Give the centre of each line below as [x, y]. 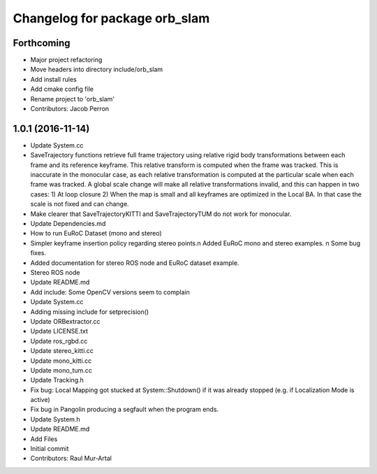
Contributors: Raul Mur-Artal [71, 459]
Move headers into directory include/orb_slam [97, 69]
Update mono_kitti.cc [61, 361]
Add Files [44, 439]
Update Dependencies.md [68, 224]
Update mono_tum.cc [61, 370]
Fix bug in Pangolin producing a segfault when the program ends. [125, 410]
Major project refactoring [66, 60]
